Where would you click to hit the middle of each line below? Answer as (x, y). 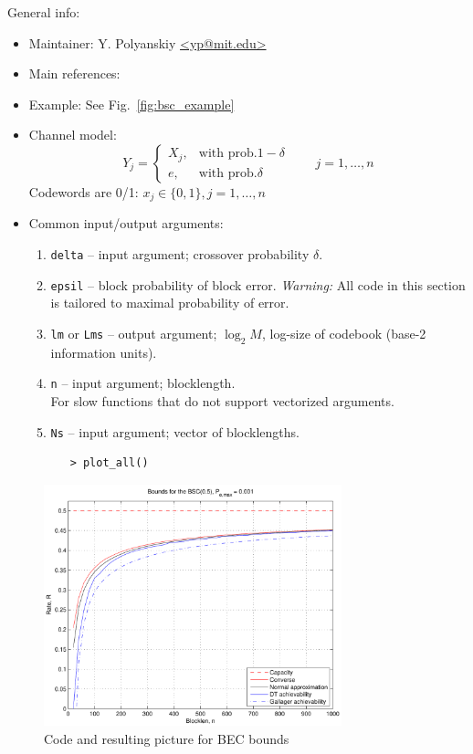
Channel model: (73, 135)
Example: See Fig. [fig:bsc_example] (131, 104)
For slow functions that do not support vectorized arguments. (222, 400)
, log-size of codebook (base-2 (344, 333)
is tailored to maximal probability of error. (170, 303)
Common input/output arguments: (126, 223)
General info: (44, 12)
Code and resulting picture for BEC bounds (167, 738)
